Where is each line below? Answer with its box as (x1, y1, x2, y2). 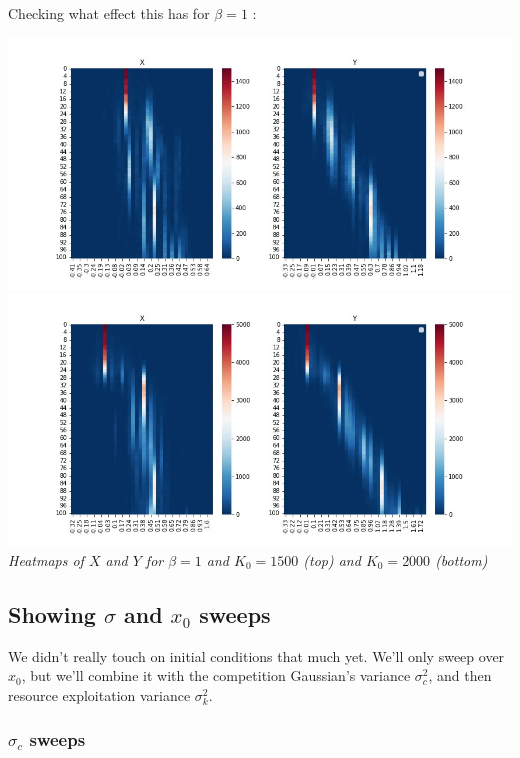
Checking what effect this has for (8, 3, 210, 23)
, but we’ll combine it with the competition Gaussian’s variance (21, 665, 411, 686)
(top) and (303, 549, 361, 570)
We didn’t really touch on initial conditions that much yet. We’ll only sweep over (8, 645, 505, 666)
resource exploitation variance (8, 684, 191, 705)
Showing (8, 598, 96, 629)
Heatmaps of (8, 549, 84, 570)
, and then (428, 665, 492, 686)
